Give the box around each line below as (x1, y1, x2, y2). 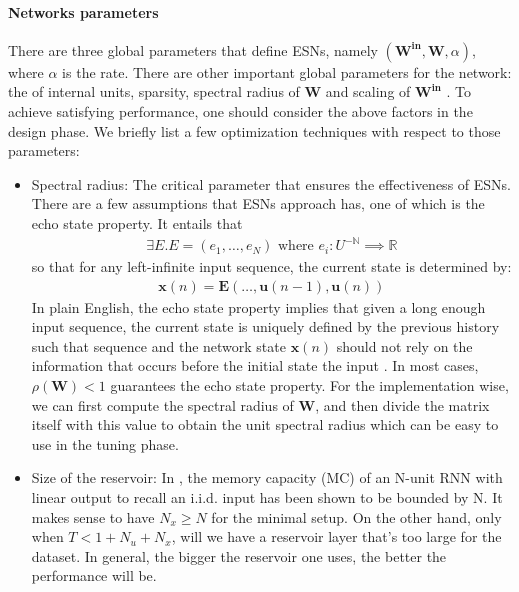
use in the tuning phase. (31, 433, 179, 454)
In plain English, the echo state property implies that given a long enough (31, 296, 486, 317)
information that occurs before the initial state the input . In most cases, (31, 355, 479, 376)
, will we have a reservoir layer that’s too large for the (171, 526, 502, 547)
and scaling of (325, 81, 411, 102)
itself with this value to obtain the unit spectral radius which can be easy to (31, 414, 499, 435)
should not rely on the (336, 335, 473, 356)
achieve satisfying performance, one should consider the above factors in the (8, 100, 473, 121)
